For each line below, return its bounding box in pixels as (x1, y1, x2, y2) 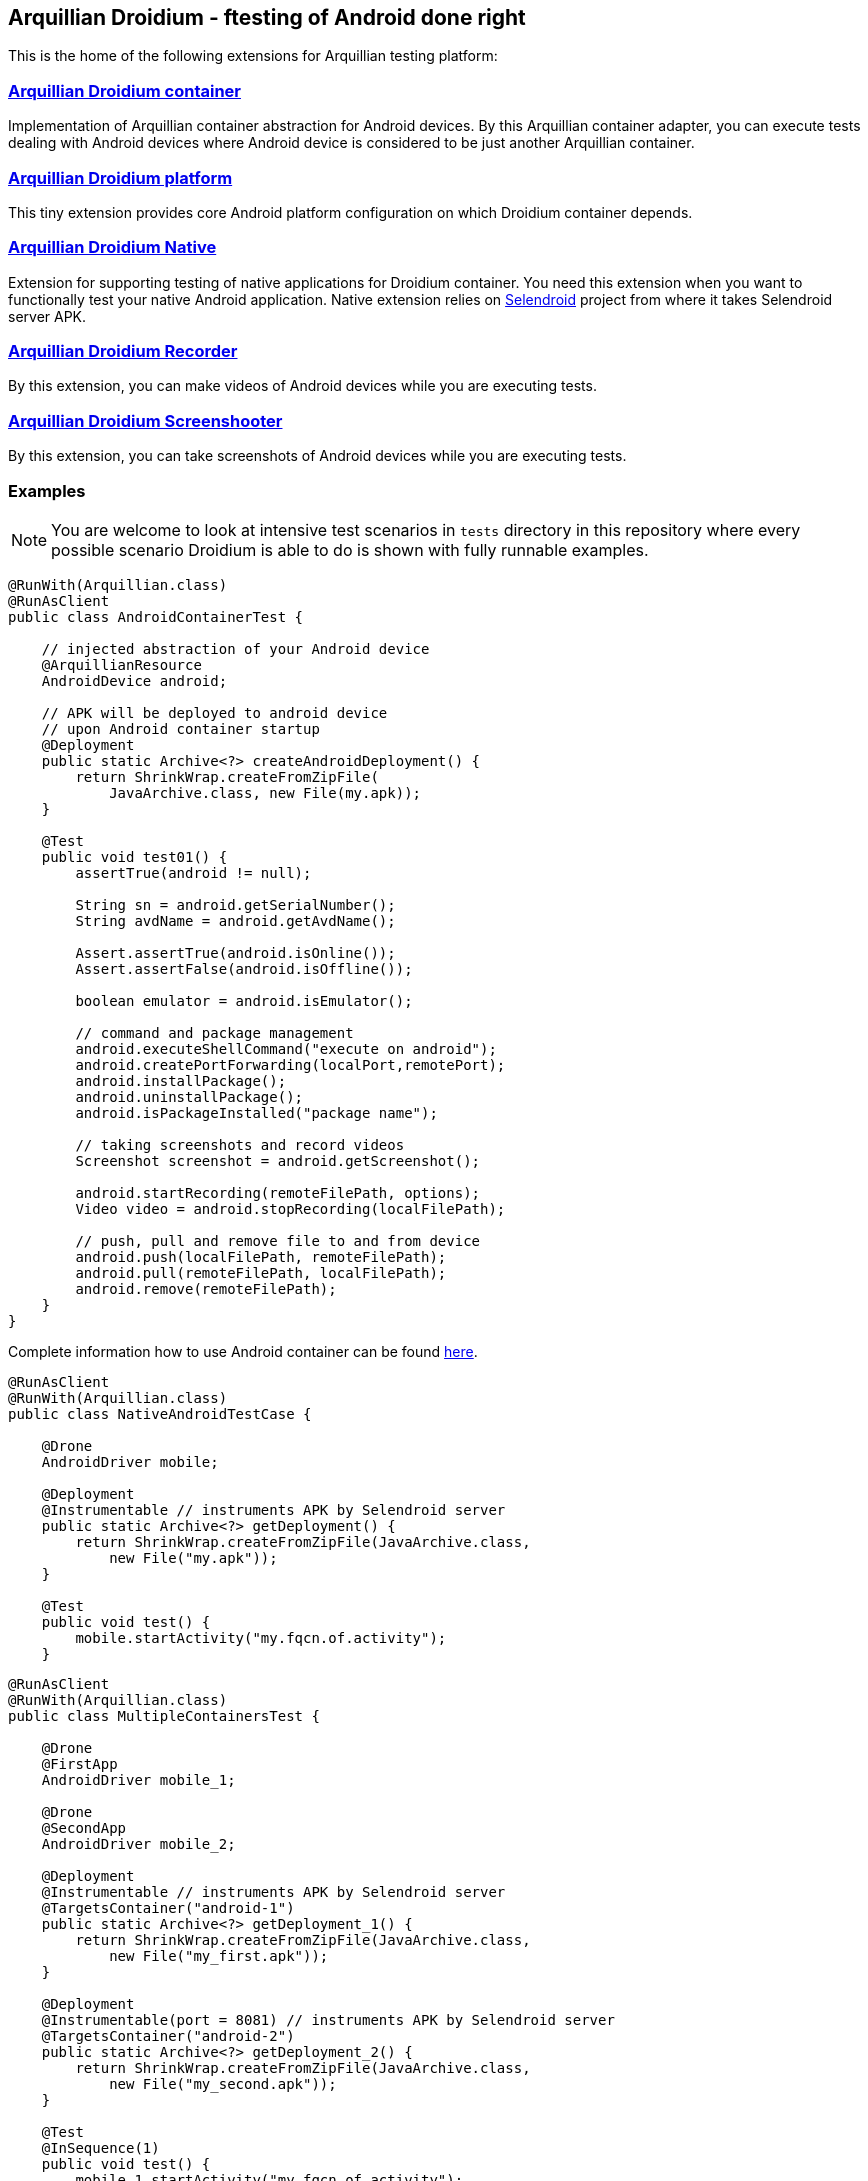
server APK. (8, 307, 87, 325)
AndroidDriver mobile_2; (41, 1835, 236, 1852)
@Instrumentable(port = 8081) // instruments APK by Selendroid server (41, 2011, 615, 2028)
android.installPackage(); (75, 1072, 287, 1089)
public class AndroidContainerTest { (8, 608, 304, 625)
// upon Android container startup (41, 720, 320, 737)
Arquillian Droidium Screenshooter (8, 410, 283, 431)
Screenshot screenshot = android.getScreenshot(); (75, 1152, 481, 1169)
